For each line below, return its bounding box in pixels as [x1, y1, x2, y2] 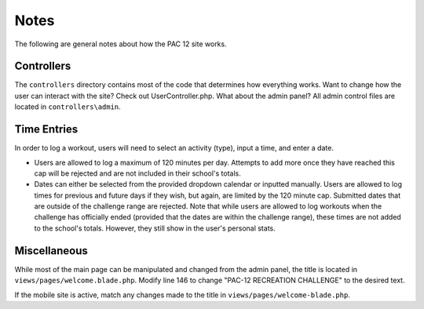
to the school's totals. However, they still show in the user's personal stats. [34, 224, 276, 233]
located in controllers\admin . [14, 102, 121, 111]
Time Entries [14, 122, 79, 136]
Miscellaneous [14, 244, 88, 257]
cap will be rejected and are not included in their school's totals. [34, 169, 241, 178]
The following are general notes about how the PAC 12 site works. [14, 39, 227, 49]
